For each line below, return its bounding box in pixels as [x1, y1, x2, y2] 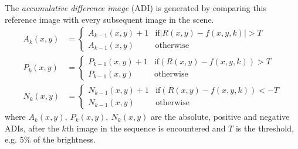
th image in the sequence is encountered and [66, 122, 226, 134]
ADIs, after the [5, 122, 59, 134]
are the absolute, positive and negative [151, 110, 290, 123]
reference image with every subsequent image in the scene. [5, 13, 214, 25]
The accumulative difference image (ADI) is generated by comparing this [5, 2, 267, 13]
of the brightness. [33, 133, 96, 145]
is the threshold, [235, 122, 294, 134]
